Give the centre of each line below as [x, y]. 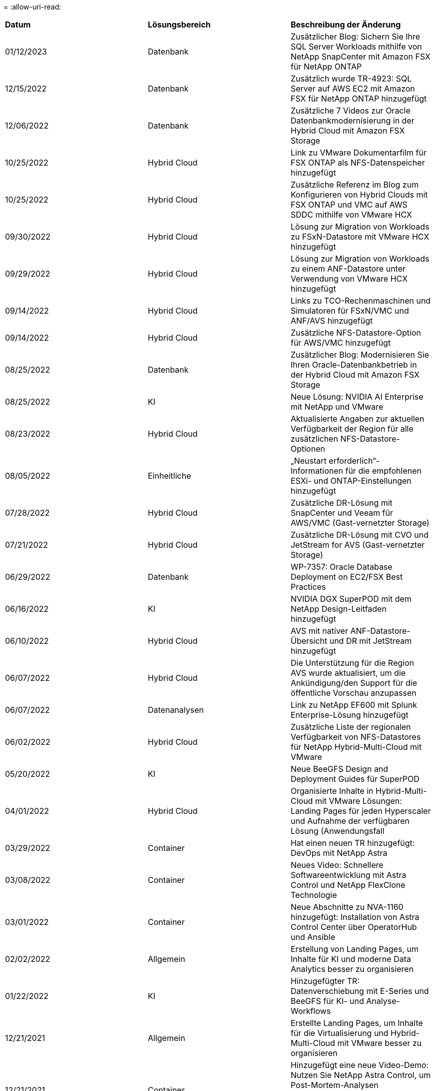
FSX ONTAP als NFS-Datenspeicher [358, 163]
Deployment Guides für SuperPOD [355, 779]
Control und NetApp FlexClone [348, 885]
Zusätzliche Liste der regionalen [351, 727]
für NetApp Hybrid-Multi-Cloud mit [356, 747]
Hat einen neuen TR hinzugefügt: [353, 843]
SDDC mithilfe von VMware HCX [351, 215]
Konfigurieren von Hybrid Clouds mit [359, 195]
